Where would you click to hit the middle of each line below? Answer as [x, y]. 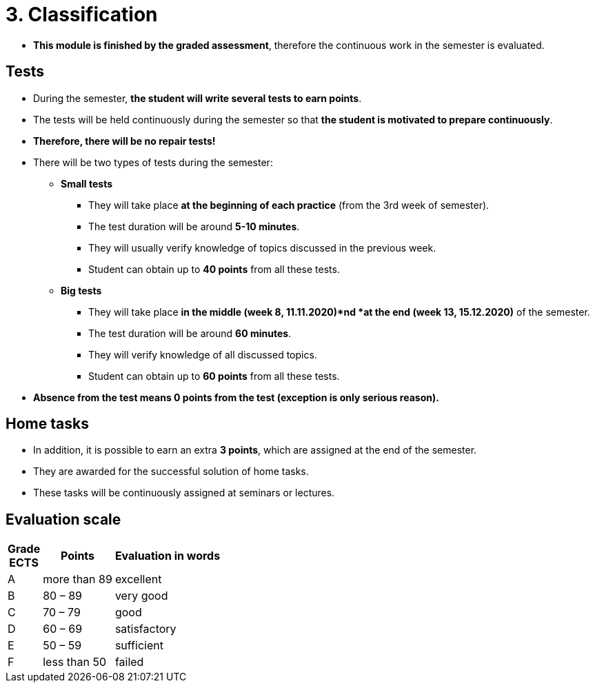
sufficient [139, 646]
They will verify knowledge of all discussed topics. [203, 354]
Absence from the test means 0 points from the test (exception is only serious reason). [236, 397]
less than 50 [75, 662]
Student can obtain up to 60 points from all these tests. [214, 376]
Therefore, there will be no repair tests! [124, 141]
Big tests [81, 290]
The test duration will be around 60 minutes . [190, 333]
